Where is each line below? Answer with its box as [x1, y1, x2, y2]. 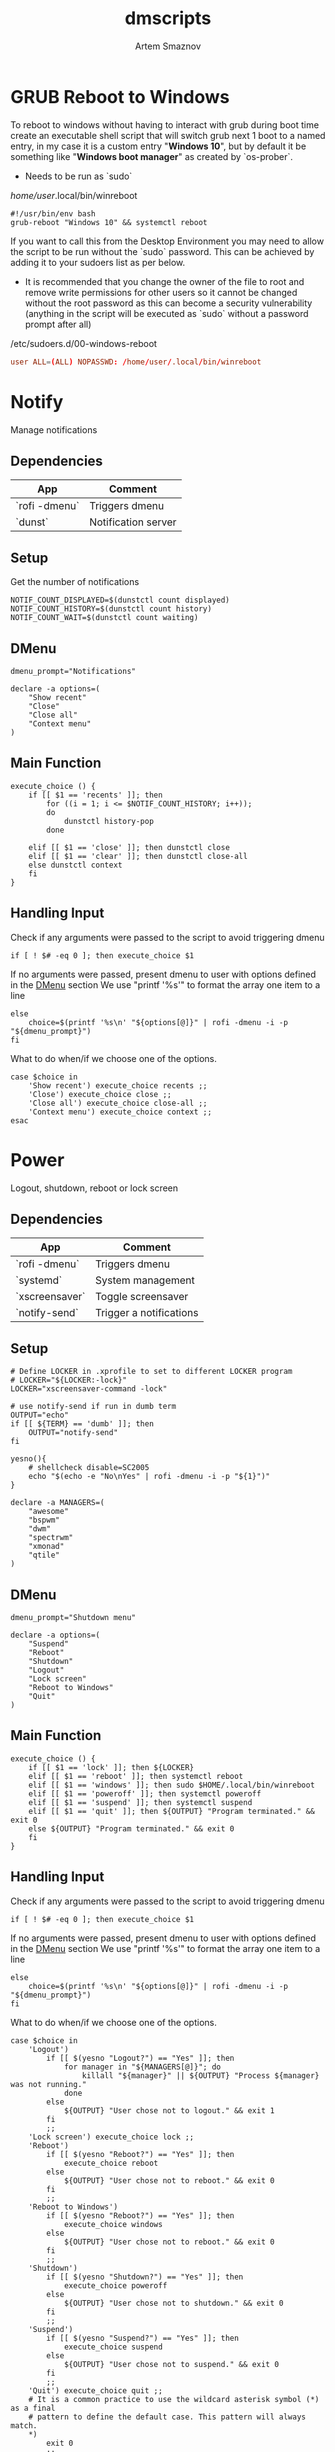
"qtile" [28, 1550, 60, 1561]
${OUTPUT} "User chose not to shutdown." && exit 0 [63, 2298, 284, 2308]
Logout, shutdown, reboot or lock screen [10, 1182, 179, 1194]
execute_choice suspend [63, 2342, 163, 2352]
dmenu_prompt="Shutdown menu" [10, 1612, 137, 1622]
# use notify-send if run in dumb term [10, 1402, 177, 1412]
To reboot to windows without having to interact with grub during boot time [10, 118, 320, 131]
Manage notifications [10, 423, 98, 436]
